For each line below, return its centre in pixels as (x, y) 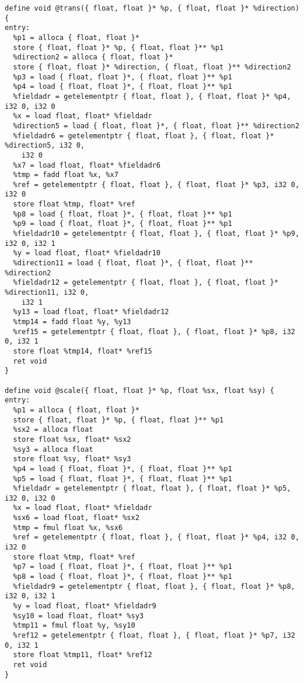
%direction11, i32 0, (47, 293)
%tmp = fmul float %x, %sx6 (68, 527)
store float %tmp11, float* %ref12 (83, 655)
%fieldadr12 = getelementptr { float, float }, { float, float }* (146, 283)
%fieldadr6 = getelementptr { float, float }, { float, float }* (144, 136)
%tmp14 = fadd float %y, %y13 (72, 322)
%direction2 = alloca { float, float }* (93, 57)
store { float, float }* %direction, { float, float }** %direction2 (152, 67)
